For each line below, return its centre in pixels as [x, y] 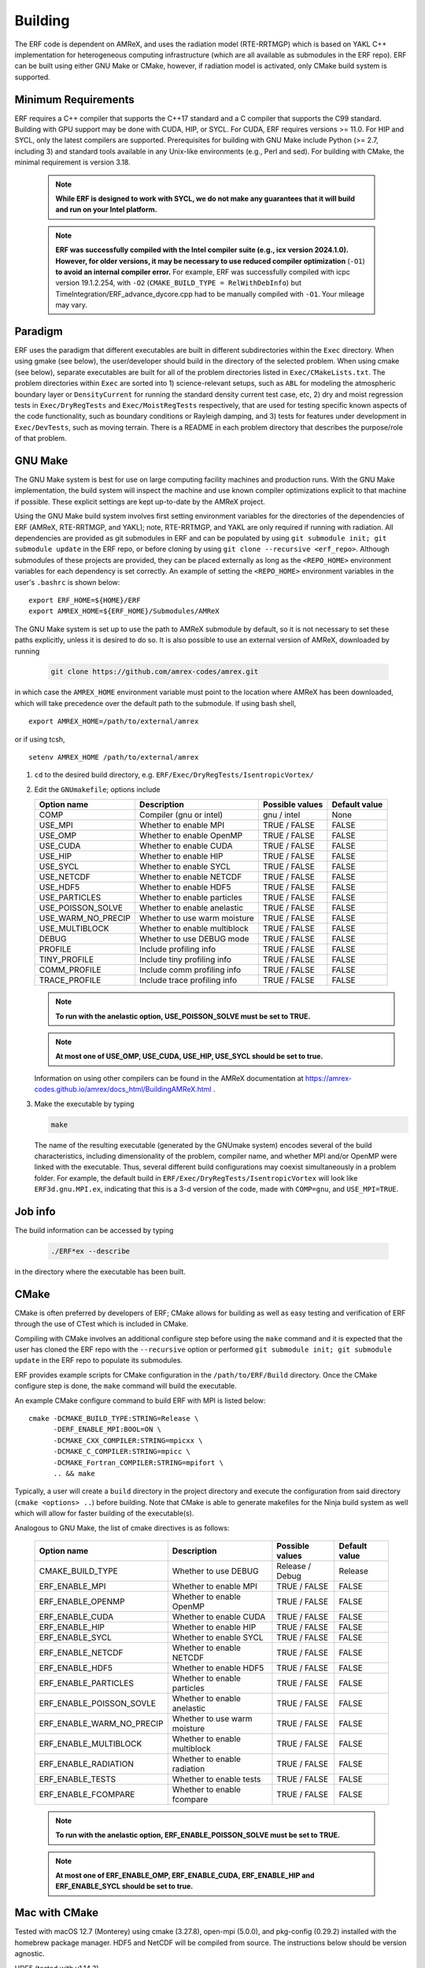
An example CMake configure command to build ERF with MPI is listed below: [140, 1400]
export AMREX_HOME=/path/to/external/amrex [114, 721]
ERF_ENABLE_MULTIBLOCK [91, 1744]
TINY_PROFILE [67, 960]
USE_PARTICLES [70, 897]
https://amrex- [328, 1078]
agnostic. [30, 1954]
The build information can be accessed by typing [94, 1230]
